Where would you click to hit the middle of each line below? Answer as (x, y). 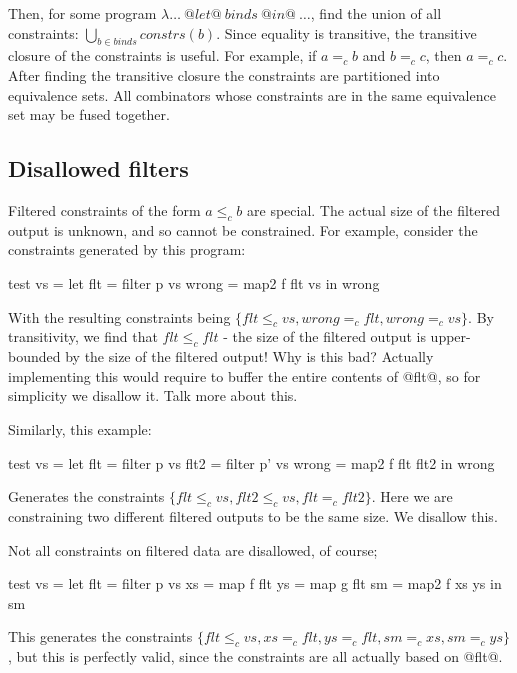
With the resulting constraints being (119, 316)
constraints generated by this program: (127, 249)
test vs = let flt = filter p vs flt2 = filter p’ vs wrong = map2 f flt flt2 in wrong (251, 462)
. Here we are (412, 496)
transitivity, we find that (83, 336)
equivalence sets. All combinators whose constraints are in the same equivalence (252, 94)
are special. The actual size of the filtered (374, 209)
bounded (34, 356)
